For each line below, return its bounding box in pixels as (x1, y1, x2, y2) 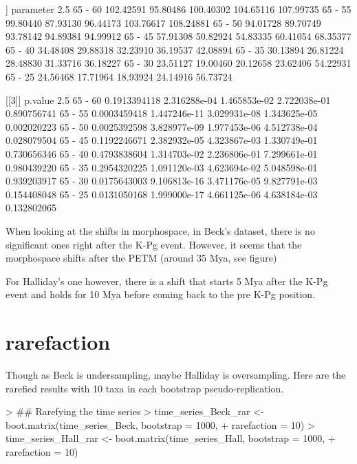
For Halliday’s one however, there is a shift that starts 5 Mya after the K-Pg (6, 273, 328, 288)
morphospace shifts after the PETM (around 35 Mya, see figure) (6, 251, 277, 265)
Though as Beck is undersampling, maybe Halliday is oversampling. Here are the (6, 368, 346, 381)
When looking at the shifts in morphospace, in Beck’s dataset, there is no (6, 223, 315, 238)
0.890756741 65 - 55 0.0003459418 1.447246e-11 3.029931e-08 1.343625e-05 (6, 106, 318, 120)
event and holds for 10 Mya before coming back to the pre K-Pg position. (6, 287, 316, 302)
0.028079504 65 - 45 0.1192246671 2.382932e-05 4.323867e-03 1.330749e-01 (6, 133, 318, 147)
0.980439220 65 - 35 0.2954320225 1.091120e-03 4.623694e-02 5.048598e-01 (6, 160, 318, 174)
